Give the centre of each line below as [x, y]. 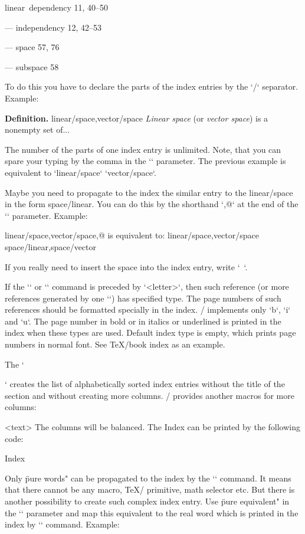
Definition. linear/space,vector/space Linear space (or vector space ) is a [137, 118]
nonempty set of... [37, 130]
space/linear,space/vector [50, 246]
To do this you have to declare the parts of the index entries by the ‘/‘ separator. [152, 86]
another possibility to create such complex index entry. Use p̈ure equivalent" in [147, 501]
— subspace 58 [32, 66]
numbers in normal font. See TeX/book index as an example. [115, 344]
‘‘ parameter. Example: [46, 215]
